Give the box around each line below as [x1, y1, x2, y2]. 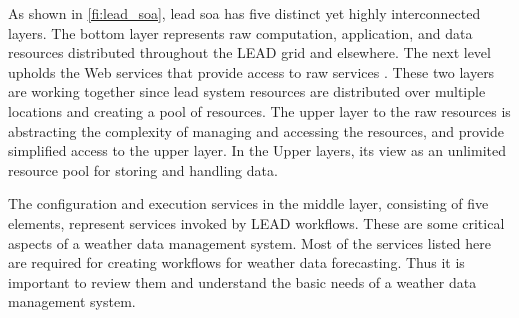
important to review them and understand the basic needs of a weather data [8, 271, 477, 292]
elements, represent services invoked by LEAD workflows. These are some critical [8, 212, 505, 233]
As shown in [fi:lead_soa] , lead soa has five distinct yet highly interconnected [8, 3, 481, 23]
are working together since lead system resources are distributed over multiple [8, 81, 486, 102]
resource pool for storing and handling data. [8, 159, 278, 180]
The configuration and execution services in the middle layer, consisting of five [8, 193, 489, 214]
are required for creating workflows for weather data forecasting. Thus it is [8, 252, 465, 273]
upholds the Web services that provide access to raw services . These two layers [8, 61, 495, 82]
